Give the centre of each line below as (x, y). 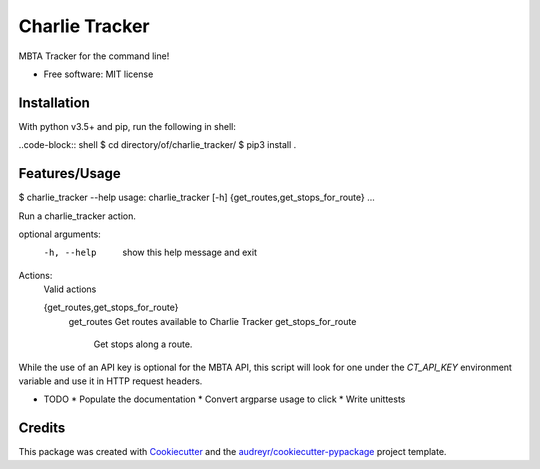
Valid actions (70, 289)
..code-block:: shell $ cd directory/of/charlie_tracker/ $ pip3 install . (157, 145)
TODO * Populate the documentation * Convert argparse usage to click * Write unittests (224, 399)
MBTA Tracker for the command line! (94, 56)
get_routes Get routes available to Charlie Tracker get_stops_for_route (212, 321)
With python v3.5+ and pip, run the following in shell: (127, 126)
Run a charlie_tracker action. (77, 216)
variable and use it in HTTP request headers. (110, 381)
